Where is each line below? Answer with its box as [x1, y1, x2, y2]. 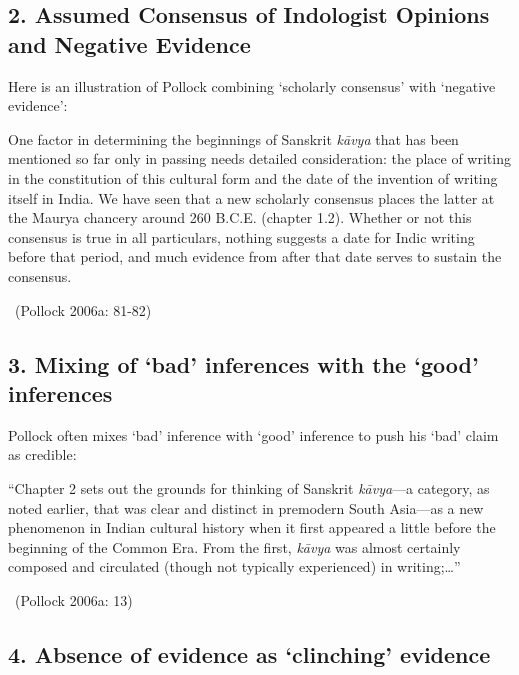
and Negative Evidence [8, 28, 251, 59]
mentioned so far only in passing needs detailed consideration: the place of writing [8, 148, 511, 169]
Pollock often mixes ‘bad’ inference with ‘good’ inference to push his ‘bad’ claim [8, 424, 499, 445]
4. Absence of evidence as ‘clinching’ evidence [8, 638, 491, 669]
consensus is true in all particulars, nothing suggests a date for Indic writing [8, 226, 475, 247]
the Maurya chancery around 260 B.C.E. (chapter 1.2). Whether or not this [8, 207, 472, 228]
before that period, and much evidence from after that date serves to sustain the [8, 246, 502, 267]
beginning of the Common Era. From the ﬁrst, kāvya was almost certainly [8, 536, 461, 557]
